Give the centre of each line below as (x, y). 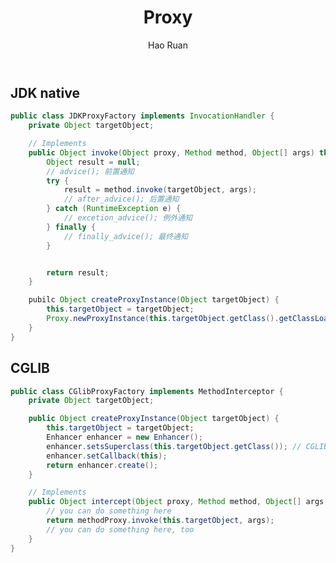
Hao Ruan (168, 45)
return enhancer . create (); (102, 465)
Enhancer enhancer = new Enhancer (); (124, 437)
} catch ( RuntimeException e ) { (114, 209)
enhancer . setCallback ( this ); (107, 456)
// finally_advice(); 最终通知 (125, 236)
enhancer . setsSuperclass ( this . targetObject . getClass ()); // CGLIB (187, 446)
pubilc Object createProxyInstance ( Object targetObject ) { (154, 300)
